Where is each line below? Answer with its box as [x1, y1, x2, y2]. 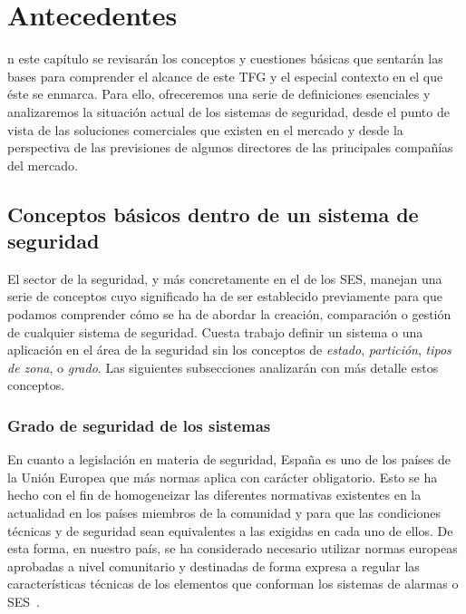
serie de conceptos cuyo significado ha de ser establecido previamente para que [7, 287, 442, 306]
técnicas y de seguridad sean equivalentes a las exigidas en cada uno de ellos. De [7, 521, 453, 540]
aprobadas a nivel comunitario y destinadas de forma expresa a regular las [7, 556, 420, 575]
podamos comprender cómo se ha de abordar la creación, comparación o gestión [7, 305, 451, 324]
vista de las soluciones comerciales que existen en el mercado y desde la [7, 120, 403, 139]
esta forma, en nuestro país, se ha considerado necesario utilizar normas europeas [7, 539, 458, 558]
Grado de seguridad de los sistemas [7, 414, 271, 436]
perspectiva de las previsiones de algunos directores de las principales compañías [7, 138, 453, 157]
